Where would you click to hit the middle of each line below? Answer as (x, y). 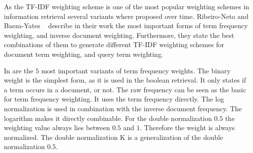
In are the (19, 70)
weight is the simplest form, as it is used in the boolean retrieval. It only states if (125, 80)
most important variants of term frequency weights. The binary (136, 70)
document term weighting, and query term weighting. (84, 54)
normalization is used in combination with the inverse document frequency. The (123, 108)
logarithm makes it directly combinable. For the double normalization (108, 118)
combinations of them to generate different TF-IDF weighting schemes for (114, 44)
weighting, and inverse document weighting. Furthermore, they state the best (119, 35)
